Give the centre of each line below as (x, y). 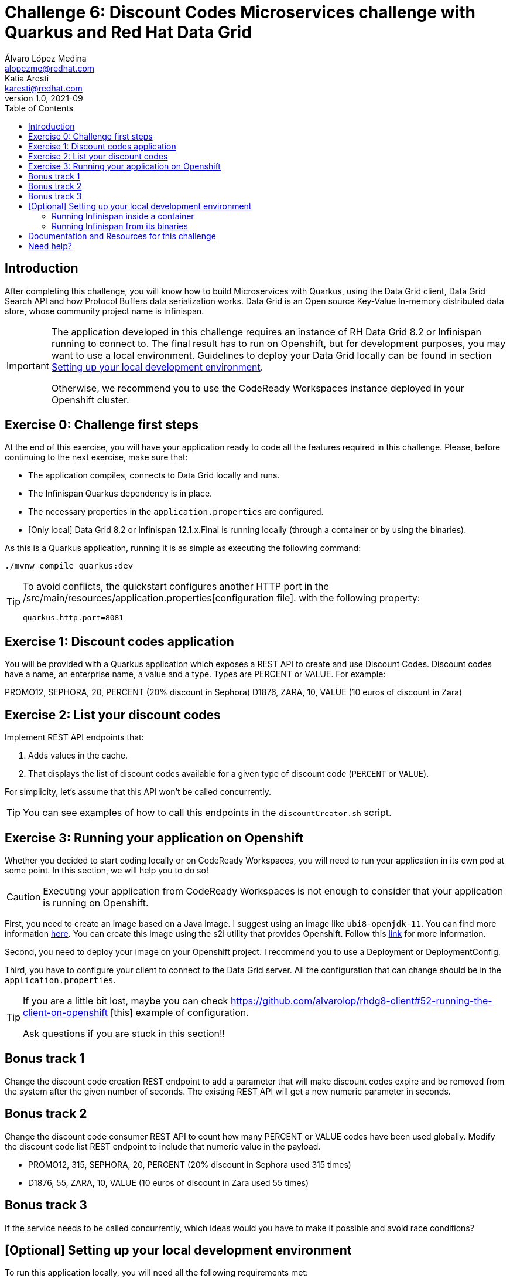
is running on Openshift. (96, 903)
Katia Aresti (27, 78)
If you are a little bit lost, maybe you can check (126, 1000)
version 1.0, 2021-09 (44, 98)
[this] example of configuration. (179, 1012)
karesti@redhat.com (44, 88)
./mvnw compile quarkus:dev (69, 566)
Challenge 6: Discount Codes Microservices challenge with (240, 12)
